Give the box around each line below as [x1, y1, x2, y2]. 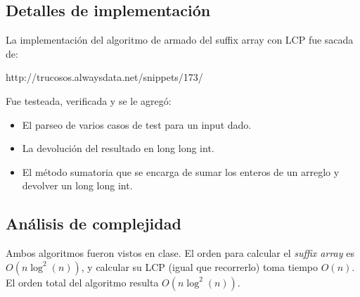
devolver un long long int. [22, 178, 133, 193]
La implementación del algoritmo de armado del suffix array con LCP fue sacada [6, 32, 354, 47]
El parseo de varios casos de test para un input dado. [22, 117, 252, 132]
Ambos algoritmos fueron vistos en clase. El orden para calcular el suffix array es [6, 246, 354, 260]
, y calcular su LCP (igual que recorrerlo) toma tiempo [81, 259, 319, 274]
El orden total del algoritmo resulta [6, 274, 159, 289]
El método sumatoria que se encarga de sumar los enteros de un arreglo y [22, 164, 340, 179]
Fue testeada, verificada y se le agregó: [6, 93, 172, 108]
